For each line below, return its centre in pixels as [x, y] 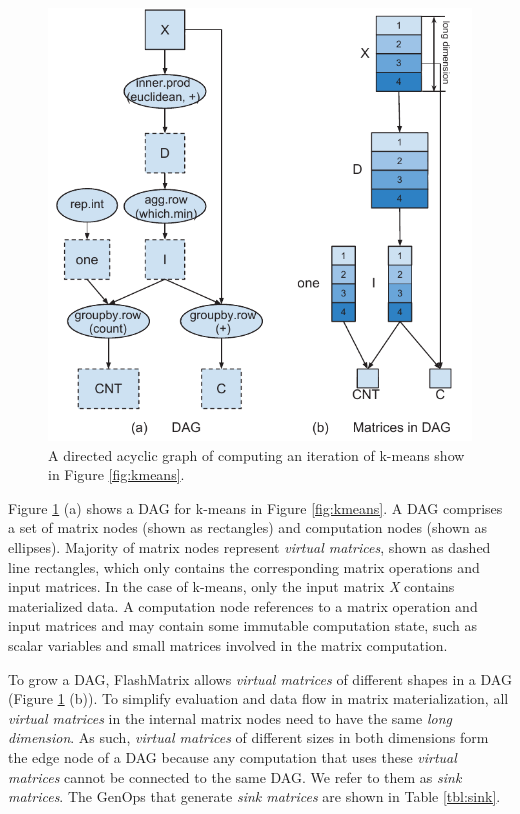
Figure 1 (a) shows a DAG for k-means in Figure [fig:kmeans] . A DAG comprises [255, 507]
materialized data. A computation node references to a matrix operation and [243, 605]
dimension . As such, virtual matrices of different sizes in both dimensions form [248, 737]
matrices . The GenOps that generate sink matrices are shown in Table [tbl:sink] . [254, 796]
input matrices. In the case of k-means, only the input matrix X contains [231, 586]
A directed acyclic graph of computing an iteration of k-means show [256, 454]
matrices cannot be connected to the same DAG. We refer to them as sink [235, 776]
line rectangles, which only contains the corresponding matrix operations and [244, 566]
